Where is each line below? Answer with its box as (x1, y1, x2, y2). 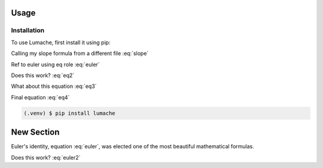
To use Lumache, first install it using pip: (11, 39, 111, 46)
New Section (11, 127, 60, 138)
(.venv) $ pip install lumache (23, 109, 116, 117)
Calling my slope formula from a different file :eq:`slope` (11, 50, 149, 57)
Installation (11, 26, 45, 35)
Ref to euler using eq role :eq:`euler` (11, 60, 100, 68)
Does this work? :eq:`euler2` (11, 154, 81, 161)
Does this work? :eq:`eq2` (11, 72, 75, 79)
